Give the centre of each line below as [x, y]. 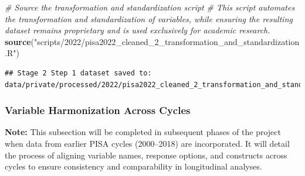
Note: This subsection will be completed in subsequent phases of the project [143, 132]
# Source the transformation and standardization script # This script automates [150, 7]
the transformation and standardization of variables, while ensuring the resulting [149, 18]
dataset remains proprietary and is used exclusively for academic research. [138, 30]
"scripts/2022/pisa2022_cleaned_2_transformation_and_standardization [167, 41]
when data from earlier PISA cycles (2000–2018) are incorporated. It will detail [147, 143]
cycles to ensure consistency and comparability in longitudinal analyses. [133, 166]
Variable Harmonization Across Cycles [98, 110]
